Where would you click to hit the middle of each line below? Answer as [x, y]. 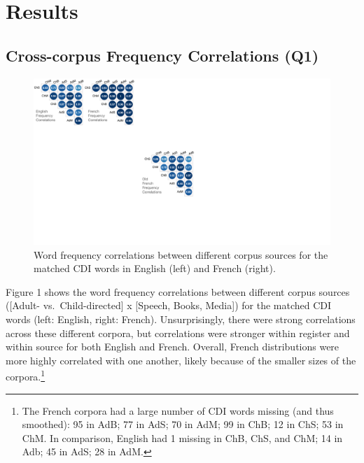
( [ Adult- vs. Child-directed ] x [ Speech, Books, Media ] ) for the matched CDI [169, 305]
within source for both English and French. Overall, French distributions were [173, 347]
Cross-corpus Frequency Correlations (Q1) [162, 55]
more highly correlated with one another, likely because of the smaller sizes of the [181, 360]
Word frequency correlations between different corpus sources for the [181, 254]
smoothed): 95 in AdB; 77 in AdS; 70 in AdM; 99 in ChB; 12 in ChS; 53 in [183, 424]
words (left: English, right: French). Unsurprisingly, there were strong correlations [181, 319]
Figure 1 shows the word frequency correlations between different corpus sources [178, 291]
